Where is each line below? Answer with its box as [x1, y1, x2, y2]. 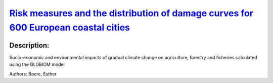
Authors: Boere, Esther [9, 71, 57, 77]
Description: [9, 41, 50, 50]
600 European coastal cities [9, 22, 130, 33]
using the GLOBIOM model [9, 61, 65, 68]
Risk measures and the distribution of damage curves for [9, 8, 254, 19]
